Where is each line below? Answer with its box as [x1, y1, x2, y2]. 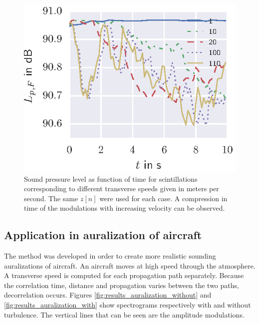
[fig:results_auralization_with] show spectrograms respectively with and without [4, 300, 251, 310]
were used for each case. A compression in [99, 193, 228, 203]
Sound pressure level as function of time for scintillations [24, 173, 198, 184]
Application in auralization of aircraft [4, 227, 202, 243]
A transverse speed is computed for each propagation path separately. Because [4, 270, 244, 281]
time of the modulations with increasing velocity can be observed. [24, 203, 225, 213]
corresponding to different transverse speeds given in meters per [24, 183, 219, 194]
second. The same [24, 193, 78, 203]
